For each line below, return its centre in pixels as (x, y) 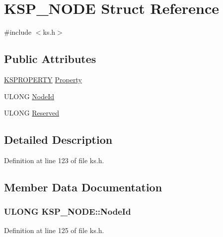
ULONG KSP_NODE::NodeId (68, 211)
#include (18, 32)
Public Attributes (50, 59)
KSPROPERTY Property (43, 79)
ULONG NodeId (29, 96)
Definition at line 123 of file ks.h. (54, 160)
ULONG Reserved (32, 113)
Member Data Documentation (83, 187)
